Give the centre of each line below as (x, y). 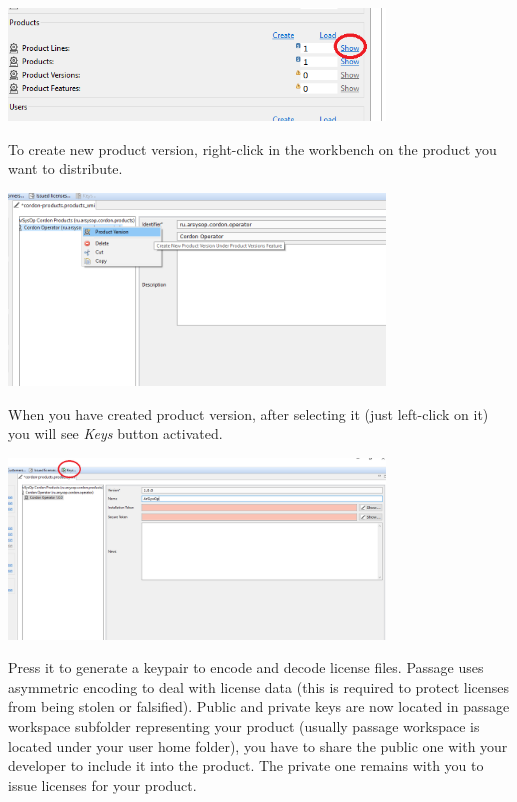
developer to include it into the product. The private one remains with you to (246, 765)
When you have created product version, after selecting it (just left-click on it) (248, 413)
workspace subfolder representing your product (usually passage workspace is (244, 725)
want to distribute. (65, 168)
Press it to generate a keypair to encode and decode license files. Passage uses (246, 667)
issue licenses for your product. (102, 784)
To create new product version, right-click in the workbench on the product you (252, 148)
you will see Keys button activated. (115, 433)
